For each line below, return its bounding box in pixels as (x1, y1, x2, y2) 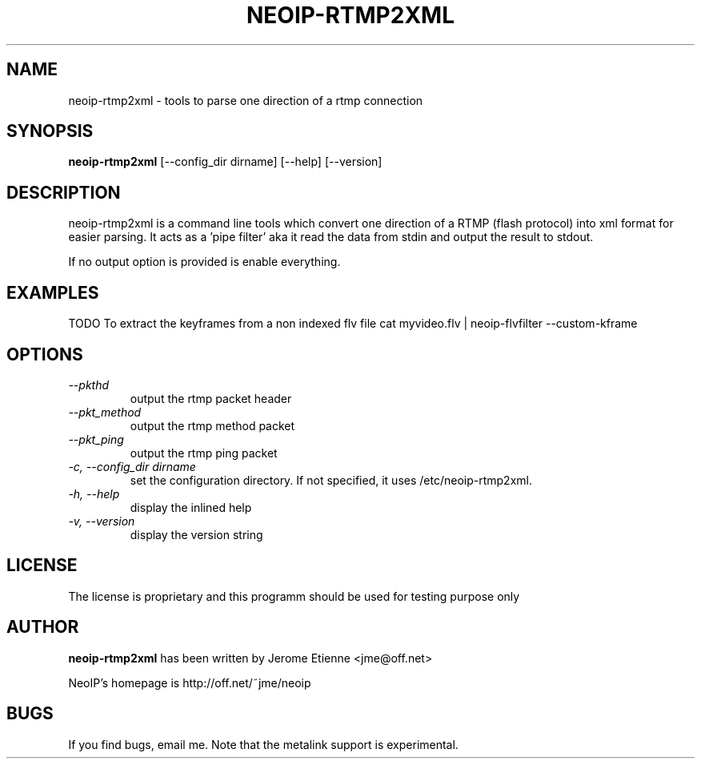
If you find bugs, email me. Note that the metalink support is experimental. (68, 737, 459, 751)
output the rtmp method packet (130, 418, 295, 433)
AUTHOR (6, 617, 79, 638)
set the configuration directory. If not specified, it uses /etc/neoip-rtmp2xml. (130, 473, 532, 487)
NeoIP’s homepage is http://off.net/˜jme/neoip (68, 675, 311, 690)
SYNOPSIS (6, 121, 94, 142)
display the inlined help (130, 500, 252, 514)
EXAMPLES (6, 282, 99, 303)
